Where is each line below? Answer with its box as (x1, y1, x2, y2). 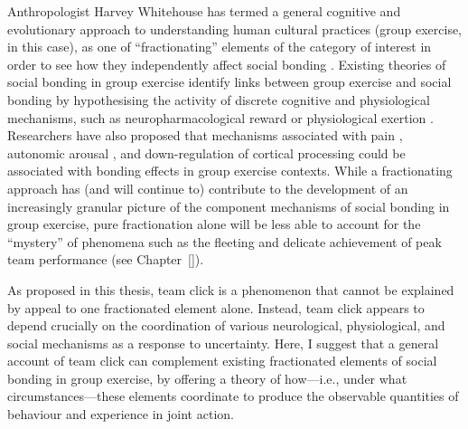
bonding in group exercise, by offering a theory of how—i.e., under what (7, 368, 407, 387)
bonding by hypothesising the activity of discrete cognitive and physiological (7, 90, 430, 109)
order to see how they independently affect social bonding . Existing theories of (7, 54, 446, 73)
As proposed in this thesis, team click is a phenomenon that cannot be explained (7, 280, 454, 299)
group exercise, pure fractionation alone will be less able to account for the (7, 214, 421, 234)
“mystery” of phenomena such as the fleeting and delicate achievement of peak (7, 232, 442, 251)
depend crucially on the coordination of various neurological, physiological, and (7, 316, 445, 335)
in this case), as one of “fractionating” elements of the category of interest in (7, 37, 432, 56)
